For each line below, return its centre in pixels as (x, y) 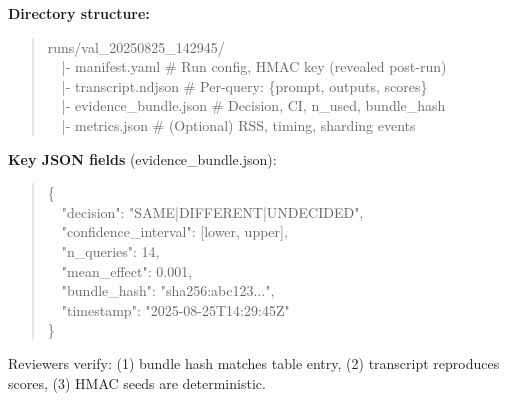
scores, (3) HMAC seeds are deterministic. (137, 382)
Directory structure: (79, 13)
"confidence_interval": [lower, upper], (174, 231)
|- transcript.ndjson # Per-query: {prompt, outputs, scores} (244, 85)
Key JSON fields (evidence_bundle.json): (142, 158)
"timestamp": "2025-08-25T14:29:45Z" (175, 309)
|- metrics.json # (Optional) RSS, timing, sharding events (238, 124)
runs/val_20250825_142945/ (136, 46)
